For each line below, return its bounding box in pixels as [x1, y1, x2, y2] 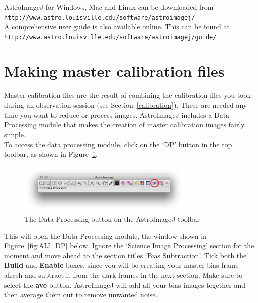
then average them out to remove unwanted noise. [4, 289, 158, 300]
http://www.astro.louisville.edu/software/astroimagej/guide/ [4, 33, 217, 41]
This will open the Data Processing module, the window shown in [4, 230, 207, 241]
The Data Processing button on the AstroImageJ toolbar [24, 213, 200, 224]
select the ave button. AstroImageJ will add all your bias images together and [4, 279, 245, 290]
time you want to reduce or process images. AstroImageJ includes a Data [4, 109, 230, 120]
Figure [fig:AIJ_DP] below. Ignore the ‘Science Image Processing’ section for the [4, 240, 254, 251]
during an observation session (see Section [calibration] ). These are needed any [4, 99, 247, 110]
